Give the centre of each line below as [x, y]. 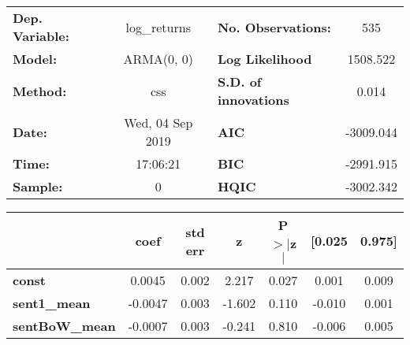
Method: [40, 91]
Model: [35, 59]
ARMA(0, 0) [158, 59]
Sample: [38, 186]
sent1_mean [52, 303]
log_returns [158, 27]
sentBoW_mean [64, 326]
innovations [253, 100]
